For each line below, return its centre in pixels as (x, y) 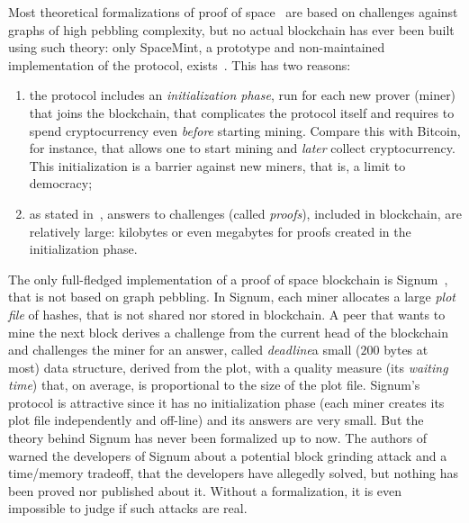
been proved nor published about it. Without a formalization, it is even (205, 490)
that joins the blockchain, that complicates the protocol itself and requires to (242, 112)
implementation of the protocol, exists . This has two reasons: (180, 64)
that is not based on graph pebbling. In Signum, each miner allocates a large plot (232, 297)
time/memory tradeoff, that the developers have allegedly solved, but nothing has (234, 473)
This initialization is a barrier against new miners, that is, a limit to (217, 165)
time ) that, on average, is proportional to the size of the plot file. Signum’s (214, 385)
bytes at (406, 350)
